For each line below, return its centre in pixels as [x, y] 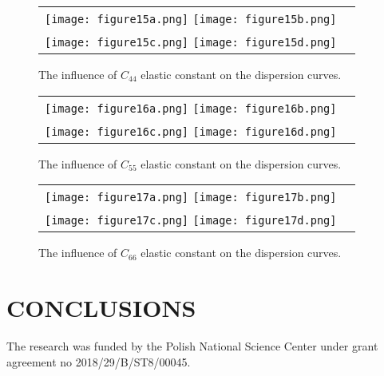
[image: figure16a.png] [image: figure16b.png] [191, 108]
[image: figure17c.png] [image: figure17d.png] [191, 221]
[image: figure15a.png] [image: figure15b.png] [191, 19]
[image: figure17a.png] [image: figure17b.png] [191, 198]
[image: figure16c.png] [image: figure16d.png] [191, 131]
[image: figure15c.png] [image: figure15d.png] [191, 42]
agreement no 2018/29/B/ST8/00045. [99, 361]
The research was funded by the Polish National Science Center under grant [192, 345]
